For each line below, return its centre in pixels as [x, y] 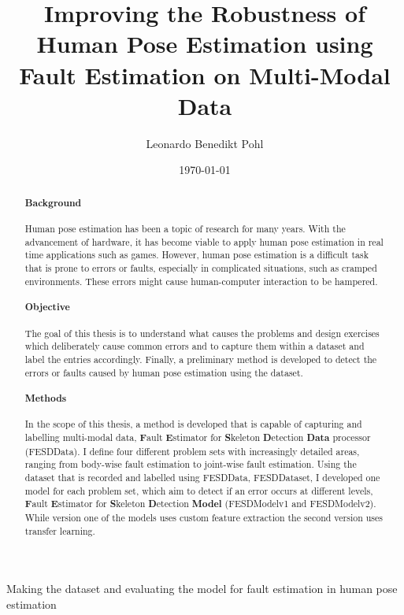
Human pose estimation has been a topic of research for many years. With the [185, 229]
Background [53, 202]
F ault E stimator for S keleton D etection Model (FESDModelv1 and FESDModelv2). [200, 504]
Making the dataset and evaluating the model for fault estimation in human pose [202, 589]
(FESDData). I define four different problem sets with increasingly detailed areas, [192, 451]
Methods [46, 398]
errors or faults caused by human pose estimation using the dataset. [164, 372]
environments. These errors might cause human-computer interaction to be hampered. [201, 281]
